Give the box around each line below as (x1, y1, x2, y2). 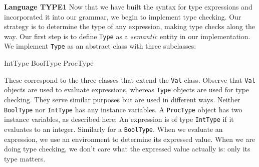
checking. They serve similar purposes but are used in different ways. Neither (4, 94, 240, 104)
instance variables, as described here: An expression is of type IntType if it (4, 114, 234, 124)
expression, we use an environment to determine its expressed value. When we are (4, 133, 255, 144)
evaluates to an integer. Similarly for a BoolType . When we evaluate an (4, 123, 223, 134)
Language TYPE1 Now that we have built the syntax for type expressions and (4, 2, 252, 12)
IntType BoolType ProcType (4, 58, 94, 68)
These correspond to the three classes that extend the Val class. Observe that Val (4, 74, 255, 85)
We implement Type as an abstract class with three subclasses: (4, 41, 196, 51)
